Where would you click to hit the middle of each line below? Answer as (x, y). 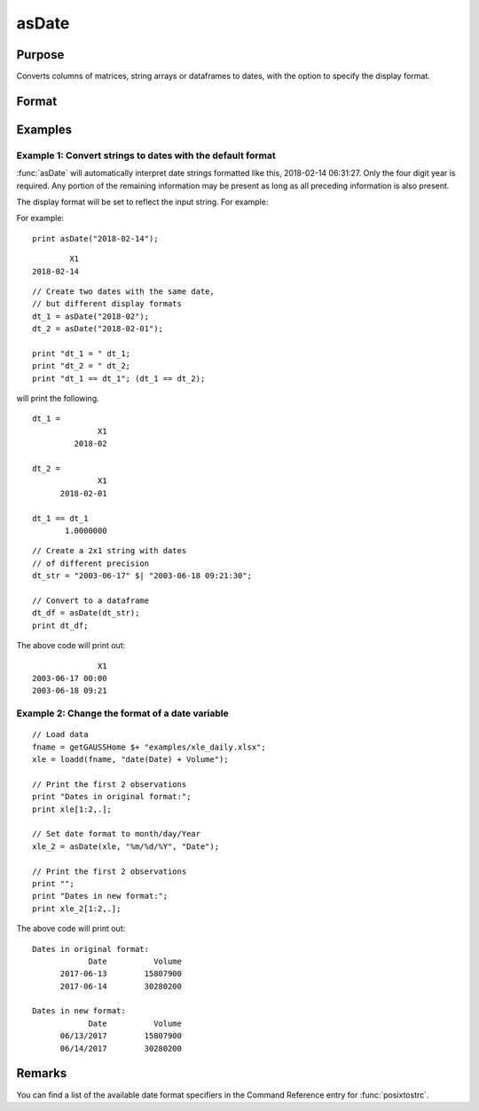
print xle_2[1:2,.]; (77, 909)
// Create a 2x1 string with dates (110, 551)
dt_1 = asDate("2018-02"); (91, 316)
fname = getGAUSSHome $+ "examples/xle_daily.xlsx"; (149, 747)
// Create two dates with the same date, (123, 291)
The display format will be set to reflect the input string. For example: (142, 202)
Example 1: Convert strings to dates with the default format (146, 155)
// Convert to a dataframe (91, 600)
